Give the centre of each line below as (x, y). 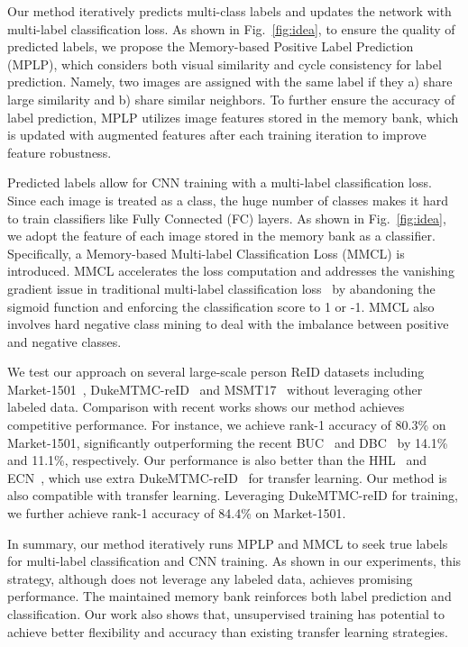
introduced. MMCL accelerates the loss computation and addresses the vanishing (231, 271)
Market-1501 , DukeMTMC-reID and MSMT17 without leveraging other (215, 389)
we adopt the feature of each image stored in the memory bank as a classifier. (221, 236)
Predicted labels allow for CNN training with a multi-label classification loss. (220, 182)
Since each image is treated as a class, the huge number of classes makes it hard (228, 200)
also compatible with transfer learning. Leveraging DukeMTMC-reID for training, (233, 495)
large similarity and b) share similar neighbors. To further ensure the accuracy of (231, 99)
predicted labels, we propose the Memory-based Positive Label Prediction (211, 46)
